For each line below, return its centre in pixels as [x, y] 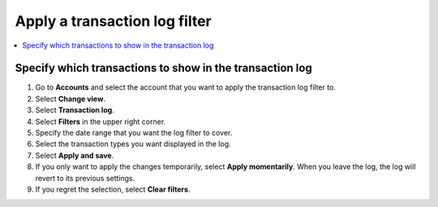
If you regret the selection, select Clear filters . [113, 189]
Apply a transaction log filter [114, 21]
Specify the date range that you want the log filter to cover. [134, 133]
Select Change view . [70, 99]
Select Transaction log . [75, 110]
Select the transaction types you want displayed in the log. [133, 144]
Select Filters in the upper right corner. [101, 121]
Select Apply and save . [75, 155]
